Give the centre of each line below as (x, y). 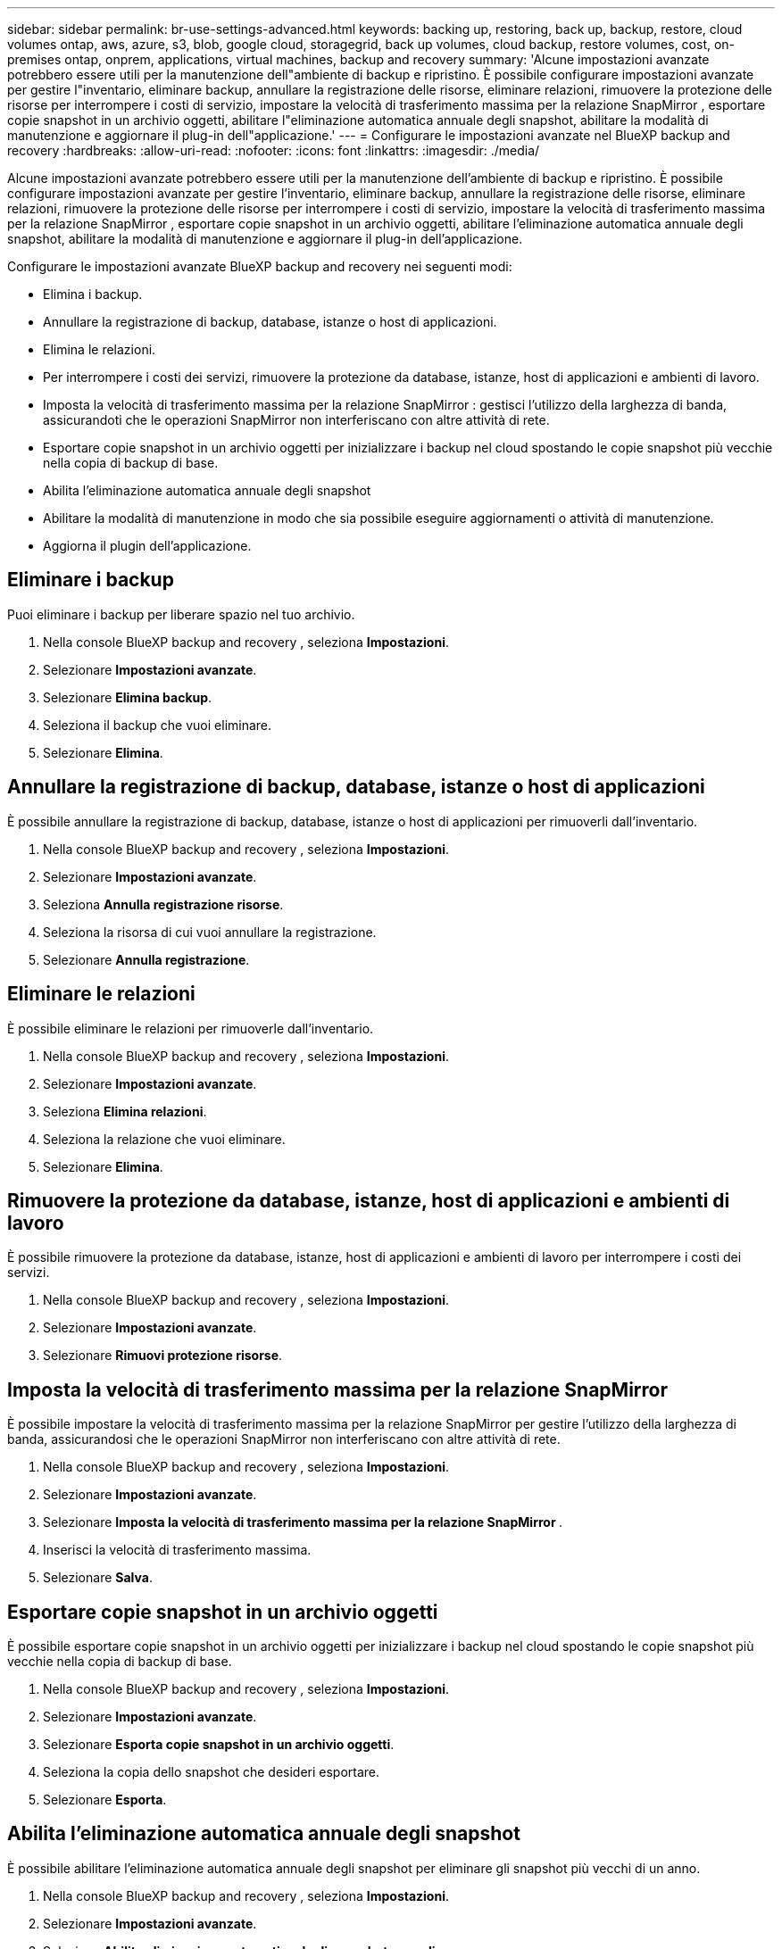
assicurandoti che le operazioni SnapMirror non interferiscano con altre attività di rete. (296, 420)
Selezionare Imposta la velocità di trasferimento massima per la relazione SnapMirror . (303, 1522)
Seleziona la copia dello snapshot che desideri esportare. (212, 1772)
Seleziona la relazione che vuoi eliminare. (164, 1139)
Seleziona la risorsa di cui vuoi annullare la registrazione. (210, 932)
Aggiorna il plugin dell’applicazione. (147, 546)
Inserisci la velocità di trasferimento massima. (177, 1550)
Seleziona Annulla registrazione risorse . (163, 904)
